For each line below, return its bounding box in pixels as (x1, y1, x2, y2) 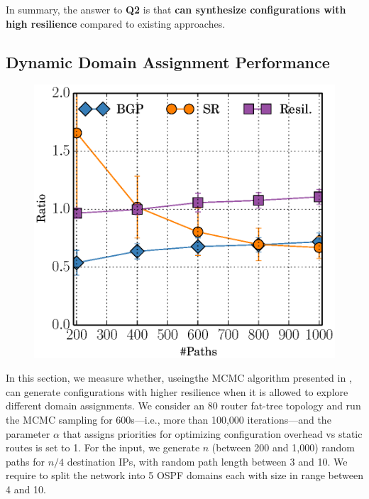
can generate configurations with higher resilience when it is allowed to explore (6, 384, 348, 399)
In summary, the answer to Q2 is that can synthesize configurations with (6, 2, 346, 16)
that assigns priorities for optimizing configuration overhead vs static (62, 426, 363, 441)
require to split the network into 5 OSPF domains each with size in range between (6, 468, 363, 483)
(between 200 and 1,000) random (211, 440, 355, 455)
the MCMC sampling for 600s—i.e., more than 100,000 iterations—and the (6, 412, 331, 426)
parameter (6, 426, 50, 441)
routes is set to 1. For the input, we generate (6, 440, 200, 455)
